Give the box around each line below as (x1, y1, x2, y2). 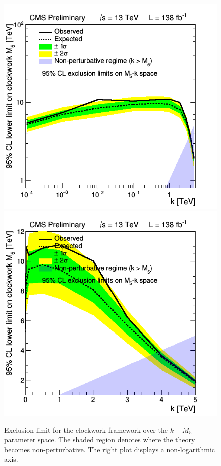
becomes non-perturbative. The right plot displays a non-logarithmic (4, 444, 215, 454)
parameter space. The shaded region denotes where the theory (4, 434, 195, 445)
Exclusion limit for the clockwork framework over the (4, 424, 168, 435)
